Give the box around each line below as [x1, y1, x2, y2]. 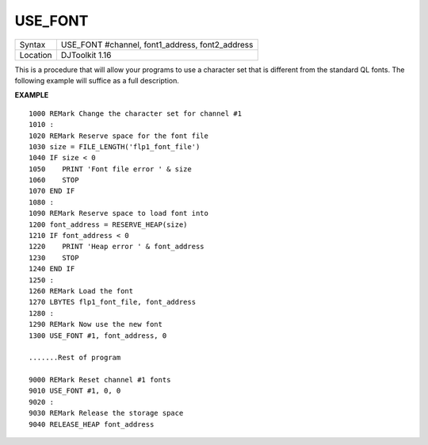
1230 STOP [29, 253, 79, 262]
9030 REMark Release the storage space [29, 409, 184, 418]
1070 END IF [29, 186, 75, 196]
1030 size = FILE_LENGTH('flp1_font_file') [29, 142, 201, 151]
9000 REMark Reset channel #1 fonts [29, 375, 171, 385]
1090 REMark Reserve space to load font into [29, 209, 209, 218]
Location [19, 49, 52, 60]
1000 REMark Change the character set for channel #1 [29, 109, 242, 118]
